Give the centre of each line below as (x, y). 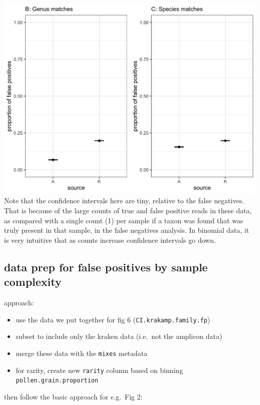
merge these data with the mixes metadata (81, 353)
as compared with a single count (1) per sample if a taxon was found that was (124, 220)
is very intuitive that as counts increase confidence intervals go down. (110, 240)
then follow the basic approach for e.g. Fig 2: (73, 396)
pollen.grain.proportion (57, 381)
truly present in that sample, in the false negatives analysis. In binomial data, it (127, 230)
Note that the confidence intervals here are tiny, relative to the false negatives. (124, 200)
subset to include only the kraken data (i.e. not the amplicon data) (119, 336)
